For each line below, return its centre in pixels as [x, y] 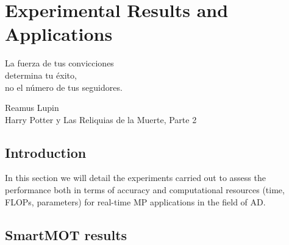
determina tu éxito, [41, 75]
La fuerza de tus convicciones [59, 63]
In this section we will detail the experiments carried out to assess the [135, 178]
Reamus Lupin [32, 108]
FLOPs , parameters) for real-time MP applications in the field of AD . [135, 201]
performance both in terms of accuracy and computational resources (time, [145, 190]
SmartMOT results [66, 234]
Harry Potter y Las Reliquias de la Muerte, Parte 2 [101, 119]
